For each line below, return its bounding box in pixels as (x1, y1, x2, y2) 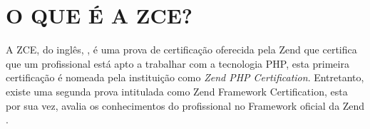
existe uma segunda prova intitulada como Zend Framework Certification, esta (6, 83, 348, 98)
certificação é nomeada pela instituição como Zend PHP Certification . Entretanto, (6, 70, 364, 85)
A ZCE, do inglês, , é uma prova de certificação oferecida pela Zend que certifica (6, 42, 357, 57)
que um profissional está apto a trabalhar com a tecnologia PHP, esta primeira (6, 56, 349, 71)
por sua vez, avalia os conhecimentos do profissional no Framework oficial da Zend (6, 98, 365, 113)
